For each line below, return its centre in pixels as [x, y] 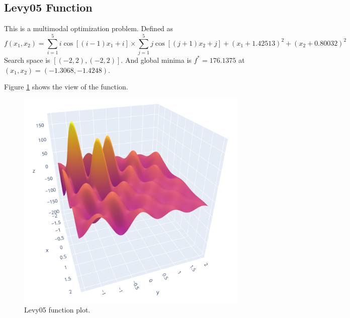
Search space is [27, 60]
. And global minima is [156, 60]
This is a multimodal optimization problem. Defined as [89, 28]
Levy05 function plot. [57, 310]
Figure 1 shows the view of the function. [66, 87]
